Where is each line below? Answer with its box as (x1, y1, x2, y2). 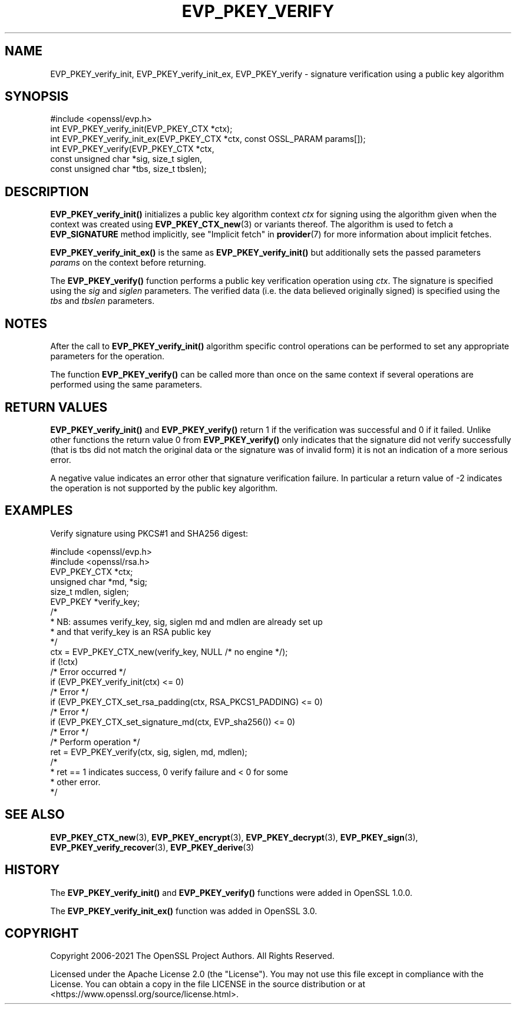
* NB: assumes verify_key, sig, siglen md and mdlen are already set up (50, 616, 323, 627)
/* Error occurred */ (50, 666, 126, 677)
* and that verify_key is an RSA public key (50, 626, 211, 637)
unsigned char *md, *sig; (50, 576, 148, 587)
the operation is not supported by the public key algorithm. (50, 482, 278, 493)
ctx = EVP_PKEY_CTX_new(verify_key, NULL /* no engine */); (50, 646, 288, 657)
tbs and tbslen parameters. (50, 296, 155, 306)
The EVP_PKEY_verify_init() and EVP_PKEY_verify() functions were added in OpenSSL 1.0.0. (50, 887, 412, 898)
